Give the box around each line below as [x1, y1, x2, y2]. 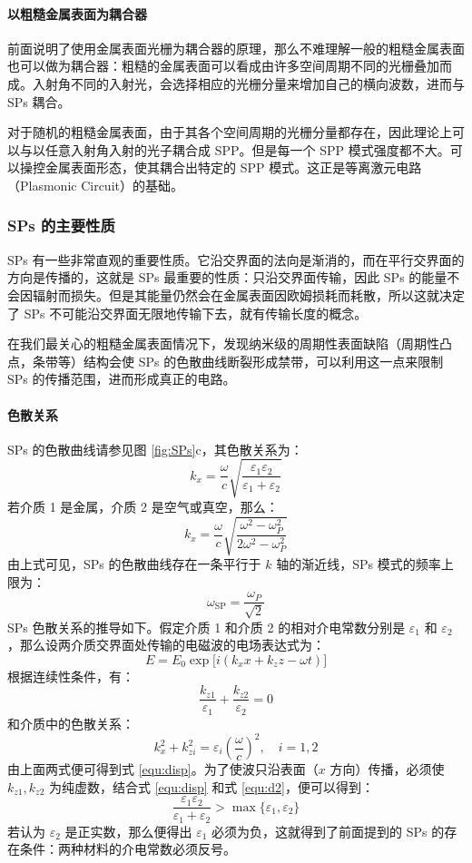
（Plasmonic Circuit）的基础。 [7, 175, 183, 194]
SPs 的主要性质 [7, 214, 115, 237]
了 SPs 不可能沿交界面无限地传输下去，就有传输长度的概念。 [7, 303, 368, 322]
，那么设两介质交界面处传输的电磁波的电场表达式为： [7, 635, 325, 654]
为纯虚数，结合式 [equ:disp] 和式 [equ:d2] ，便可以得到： [48, 777, 374, 796]
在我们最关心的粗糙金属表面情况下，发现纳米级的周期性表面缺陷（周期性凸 [7, 334, 452, 353]
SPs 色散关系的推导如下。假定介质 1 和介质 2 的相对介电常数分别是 [7, 617, 406, 636]
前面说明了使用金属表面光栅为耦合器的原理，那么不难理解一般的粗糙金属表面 [7, 38, 465, 57]
